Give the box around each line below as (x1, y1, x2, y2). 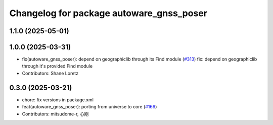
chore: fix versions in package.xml (22, 96, 94, 103)
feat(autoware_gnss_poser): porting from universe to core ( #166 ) (22, 104, 157, 110)
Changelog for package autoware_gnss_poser (9, 8, 207, 19)
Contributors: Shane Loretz (22, 70, 78, 76)
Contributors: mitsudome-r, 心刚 (22, 111, 89, 117)
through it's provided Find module (22, 63, 93, 69)
